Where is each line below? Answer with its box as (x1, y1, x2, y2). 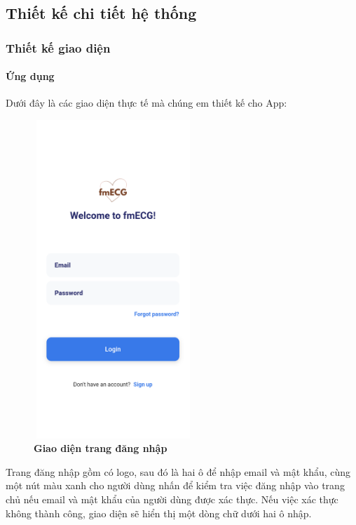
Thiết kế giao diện (6, 39, 111, 56)
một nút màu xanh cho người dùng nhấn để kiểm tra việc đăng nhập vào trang (6, 478, 345, 493)
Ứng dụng (6, 69, 55, 84)
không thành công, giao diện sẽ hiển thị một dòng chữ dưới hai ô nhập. (6, 505, 312, 520)
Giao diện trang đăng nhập (34, 441, 167, 456)
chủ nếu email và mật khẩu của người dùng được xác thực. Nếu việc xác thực (6, 491, 338, 506)
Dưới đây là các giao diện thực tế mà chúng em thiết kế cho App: (6, 95, 287, 110)
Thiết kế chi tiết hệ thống (6, 2, 197, 24)
